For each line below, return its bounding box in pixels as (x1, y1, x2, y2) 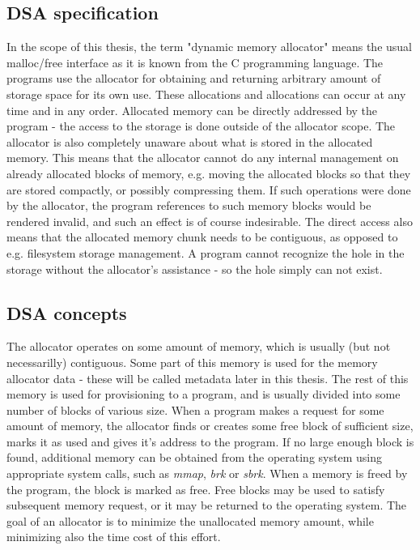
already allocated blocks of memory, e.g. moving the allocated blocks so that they (6, 164, 411, 181)
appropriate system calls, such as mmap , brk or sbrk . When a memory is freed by (6, 465, 408, 482)
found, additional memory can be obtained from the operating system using (6, 449, 382, 466)
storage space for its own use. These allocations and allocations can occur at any (6, 85, 406, 102)
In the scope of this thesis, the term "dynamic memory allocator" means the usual (6, 38, 413, 55)
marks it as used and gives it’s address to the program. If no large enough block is (6, 433, 414, 450)
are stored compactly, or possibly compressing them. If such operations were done (6, 181, 411, 198)
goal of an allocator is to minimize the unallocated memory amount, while (6, 512, 374, 529)
